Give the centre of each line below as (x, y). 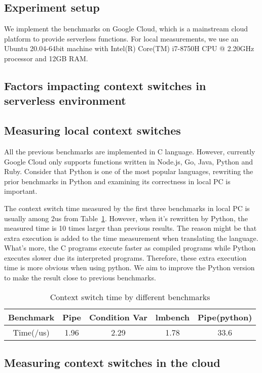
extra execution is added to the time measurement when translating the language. (131, 238)
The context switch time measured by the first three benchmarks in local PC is (127, 208)
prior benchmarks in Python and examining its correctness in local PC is (117, 181)
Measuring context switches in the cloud (112, 363)
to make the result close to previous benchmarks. (80, 278)
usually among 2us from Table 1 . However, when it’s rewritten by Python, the (126, 218)
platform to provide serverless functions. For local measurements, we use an (121, 38)
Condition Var (118, 317)
